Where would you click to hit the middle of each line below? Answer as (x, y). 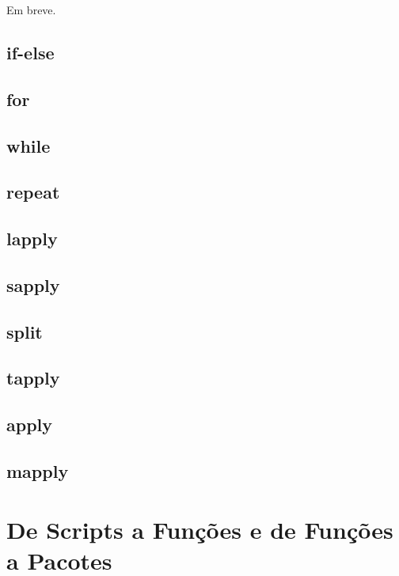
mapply (38, 471)
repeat (33, 192)
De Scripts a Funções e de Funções (200, 529)
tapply (33, 378)
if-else (30, 52)
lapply (32, 239)
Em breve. (31, 9)
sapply (33, 284)
